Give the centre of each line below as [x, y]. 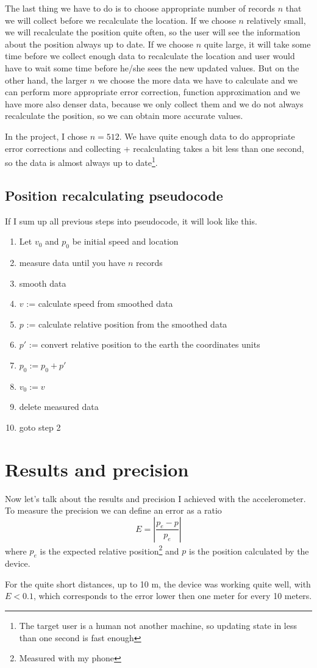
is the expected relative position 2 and [109, 550]
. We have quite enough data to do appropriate [207, 136]
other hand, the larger [46, 80]
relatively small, [276, 20]
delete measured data [59, 407]
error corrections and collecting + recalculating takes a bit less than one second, [155, 148]
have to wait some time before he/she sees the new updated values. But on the [152, 67]
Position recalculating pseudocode [114, 195]
